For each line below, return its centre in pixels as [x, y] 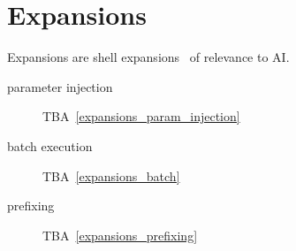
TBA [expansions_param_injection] [141, 116]
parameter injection [60, 86]
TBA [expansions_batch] [111, 175]
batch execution [50, 145]
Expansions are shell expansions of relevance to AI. [148, 57]
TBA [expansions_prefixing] [120, 235]
